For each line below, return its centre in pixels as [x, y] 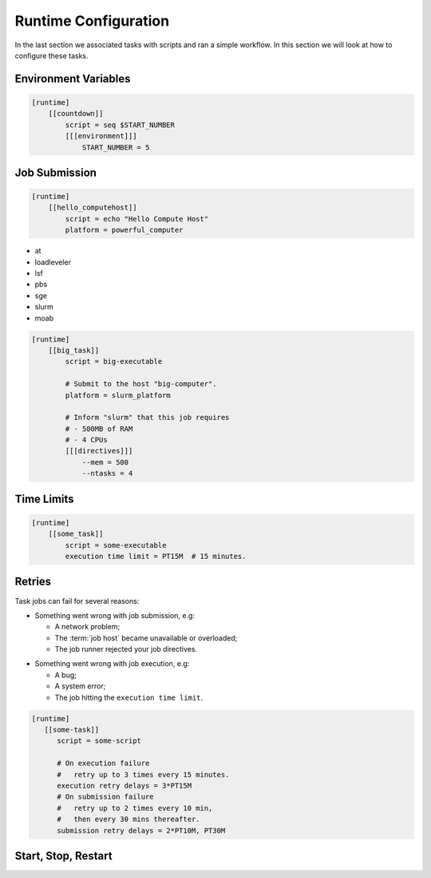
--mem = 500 [105, 462]
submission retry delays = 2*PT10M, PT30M [141, 830]
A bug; [66, 675]
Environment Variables [73, 79]
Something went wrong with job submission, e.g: [115, 615]
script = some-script [99, 741]
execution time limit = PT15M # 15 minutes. [156, 557]
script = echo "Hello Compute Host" [137, 219]
